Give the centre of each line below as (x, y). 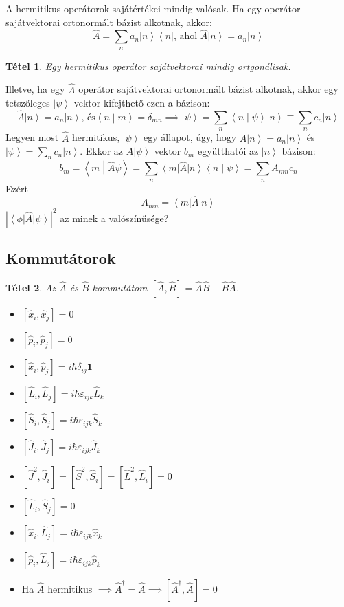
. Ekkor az (102, 151)
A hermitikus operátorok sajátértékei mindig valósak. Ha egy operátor (153, 8)
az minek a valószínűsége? (114, 218)
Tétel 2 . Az (31, 288)
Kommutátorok (61, 258)
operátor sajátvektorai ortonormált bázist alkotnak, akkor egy (208, 89)
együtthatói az (228, 151)
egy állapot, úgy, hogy (190, 137)
